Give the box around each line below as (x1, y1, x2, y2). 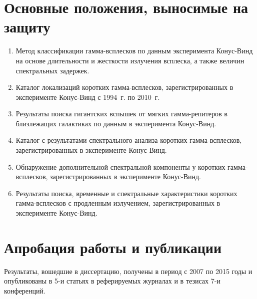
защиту (4, 16, 50, 37)
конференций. (4, 285, 45, 296)
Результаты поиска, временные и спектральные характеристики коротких (15, 188, 237, 198)
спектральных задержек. (15, 65, 89, 75)
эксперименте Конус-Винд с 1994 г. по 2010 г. (15, 91, 160, 102)
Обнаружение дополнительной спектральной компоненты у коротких (15, 161, 225, 172)
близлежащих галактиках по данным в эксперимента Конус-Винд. (15, 118, 216, 128)
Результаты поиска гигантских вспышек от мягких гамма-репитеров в (15, 108, 227, 119)
